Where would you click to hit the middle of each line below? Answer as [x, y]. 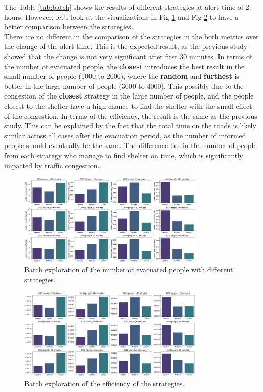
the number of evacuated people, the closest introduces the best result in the [124, 66]
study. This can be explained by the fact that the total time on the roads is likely [130, 126]
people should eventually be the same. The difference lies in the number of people [130, 145]
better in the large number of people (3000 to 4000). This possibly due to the [124, 86]
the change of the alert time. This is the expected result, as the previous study [126, 46]
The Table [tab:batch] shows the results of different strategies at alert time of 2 [127, 7]
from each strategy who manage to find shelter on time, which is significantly [124, 155]
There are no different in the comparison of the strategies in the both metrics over [131, 36]
